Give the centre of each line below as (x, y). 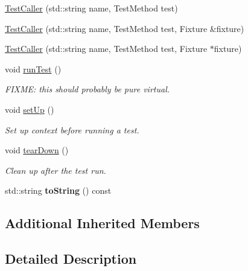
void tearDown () (37, 150)
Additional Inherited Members (102, 223)
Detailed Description (71, 259)
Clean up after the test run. (56, 170)
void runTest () (33, 69)
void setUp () (30, 109)
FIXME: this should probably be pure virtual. (87, 89)
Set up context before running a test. (72, 129)
